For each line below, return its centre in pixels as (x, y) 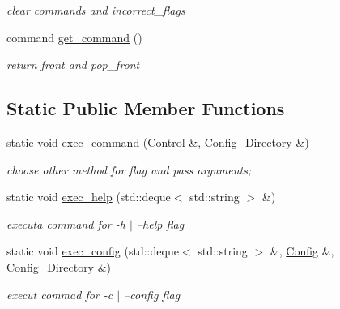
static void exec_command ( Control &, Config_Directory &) (158, 142)
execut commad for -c (60, 294)
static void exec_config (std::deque (93, 251)
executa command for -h (66, 223)
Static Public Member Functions (146, 108)
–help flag (160, 223)
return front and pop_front (73, 64)
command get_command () (74, 37)
